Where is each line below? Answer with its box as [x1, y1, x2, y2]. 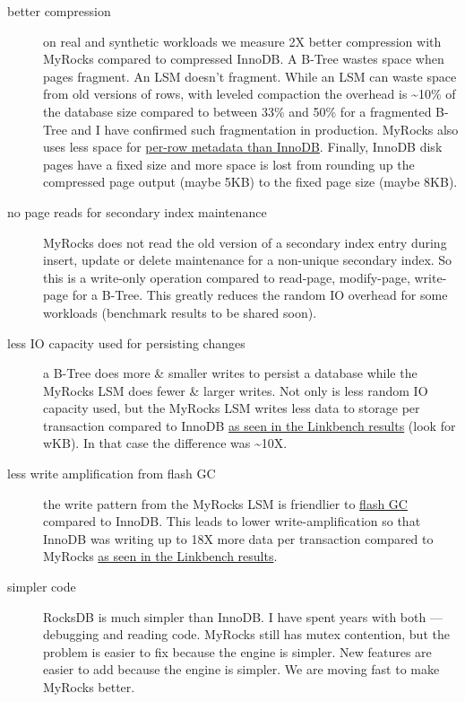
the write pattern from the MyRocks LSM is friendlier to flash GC [43, 494, 408, 513]
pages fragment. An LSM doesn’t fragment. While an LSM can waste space [43, 66, 457, 85]
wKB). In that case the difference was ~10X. [43, 434, 288, 452]
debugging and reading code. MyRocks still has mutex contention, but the [43, 625, 450, 644]
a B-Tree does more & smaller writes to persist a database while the [43, 364, 418, 382]
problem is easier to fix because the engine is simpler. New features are [43, 642, 432, 661]
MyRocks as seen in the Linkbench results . [43, 547, 278, 566]
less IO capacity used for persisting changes [7, 333, 245, 352]
